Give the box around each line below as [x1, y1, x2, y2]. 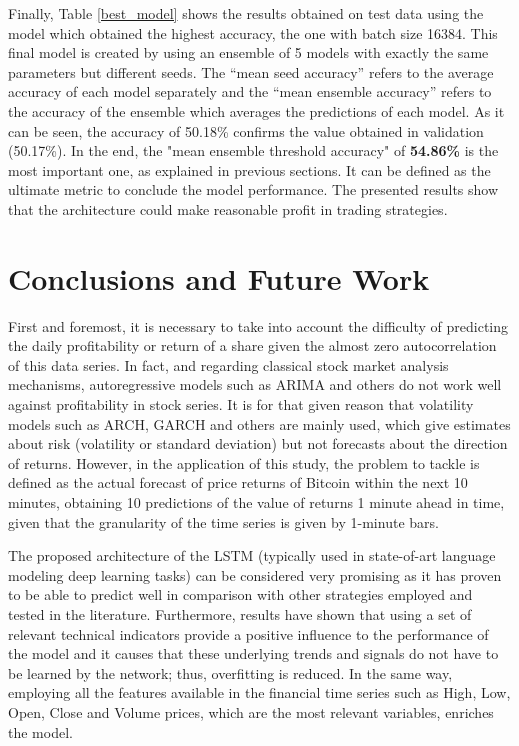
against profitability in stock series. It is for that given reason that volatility [8, 394, 474, 415]
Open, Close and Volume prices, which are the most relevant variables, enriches [8, 701, 494, 722]
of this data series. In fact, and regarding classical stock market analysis [8, 354, 449, 375]
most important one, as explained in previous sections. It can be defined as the [8, 159, 491, 180]
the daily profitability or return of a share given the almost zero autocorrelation [8, 335, 497, 356]
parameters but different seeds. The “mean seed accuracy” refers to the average [8, 61, 494, 82]
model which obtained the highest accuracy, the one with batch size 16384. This [8, 22, 498, 43]
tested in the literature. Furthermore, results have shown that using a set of [8, 603, 472, 624]
